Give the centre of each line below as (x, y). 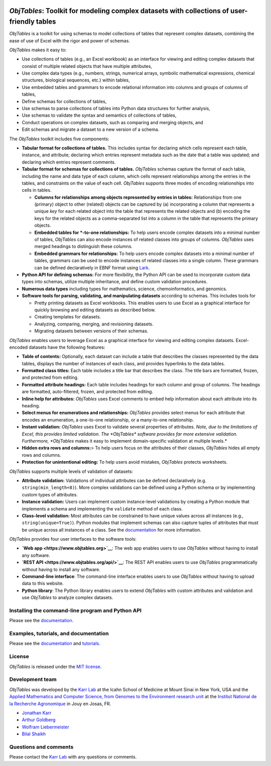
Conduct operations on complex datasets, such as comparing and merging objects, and (112, 122)
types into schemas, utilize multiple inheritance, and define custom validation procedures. (115, 282)
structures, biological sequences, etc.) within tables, (76, 80)
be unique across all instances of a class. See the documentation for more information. (112, 530)
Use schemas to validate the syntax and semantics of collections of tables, (99, 115)
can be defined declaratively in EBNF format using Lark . (92, 268)
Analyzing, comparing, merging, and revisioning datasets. (94, 324)
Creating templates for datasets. (68, 317)
